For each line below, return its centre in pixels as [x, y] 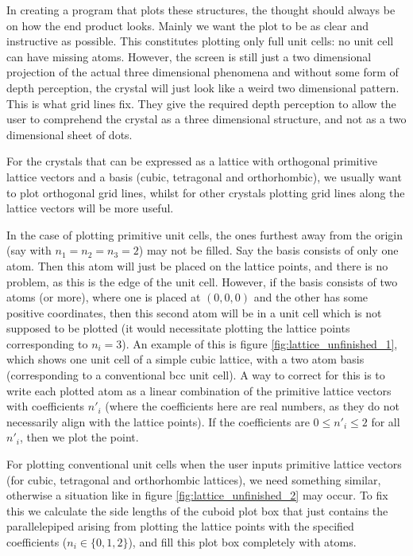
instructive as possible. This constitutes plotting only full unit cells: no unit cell [200, 41]
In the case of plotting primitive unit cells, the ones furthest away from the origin [205, 234]
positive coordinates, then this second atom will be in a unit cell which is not [194, 312]
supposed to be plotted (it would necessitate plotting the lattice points [178, 328]
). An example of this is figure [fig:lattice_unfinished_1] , [260, 343]
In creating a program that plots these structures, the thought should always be [201, 10]
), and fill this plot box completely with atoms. [242, 542]
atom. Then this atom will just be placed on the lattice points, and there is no [197, 265]
